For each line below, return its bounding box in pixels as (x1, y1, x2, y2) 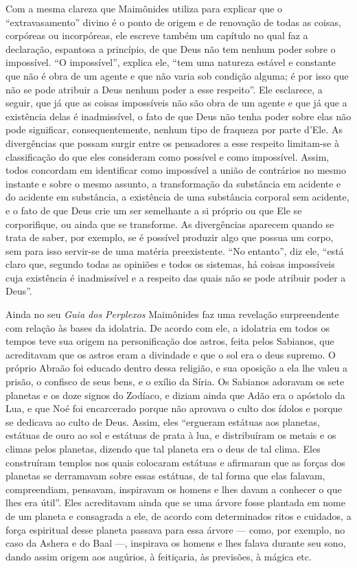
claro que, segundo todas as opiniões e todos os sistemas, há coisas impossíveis (5, 257, 335, 271)
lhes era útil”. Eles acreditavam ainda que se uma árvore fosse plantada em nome (5, 495, 345, 510)
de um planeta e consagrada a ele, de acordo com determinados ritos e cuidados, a (5, 508, 352, 523)
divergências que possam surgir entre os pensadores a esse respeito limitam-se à (5, 135, 339, 150)
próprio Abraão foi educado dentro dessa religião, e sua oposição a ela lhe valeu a (5, 361, 347, 375)
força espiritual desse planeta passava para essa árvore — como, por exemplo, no (5, 522, 345, 536)
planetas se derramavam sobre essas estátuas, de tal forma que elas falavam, (5, 468, 325, 483)
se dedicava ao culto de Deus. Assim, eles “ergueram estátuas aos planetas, (5, 414, 320, 429)
